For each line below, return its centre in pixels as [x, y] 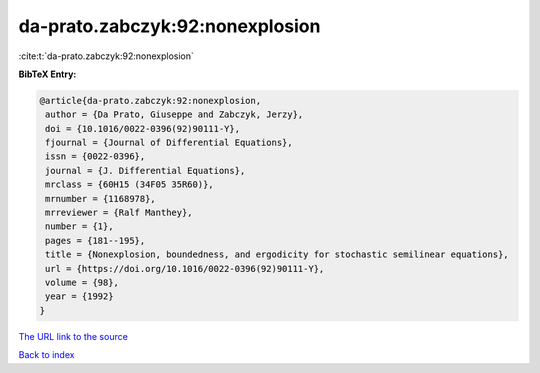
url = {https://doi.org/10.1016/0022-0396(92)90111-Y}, [185, 268]
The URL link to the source [73, 336]
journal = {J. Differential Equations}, [145, 170]
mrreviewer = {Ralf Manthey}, [119, 213]
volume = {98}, [82, 282]
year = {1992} [79, 296]
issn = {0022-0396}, [95, 156]
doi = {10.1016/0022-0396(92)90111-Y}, [142, 128]
